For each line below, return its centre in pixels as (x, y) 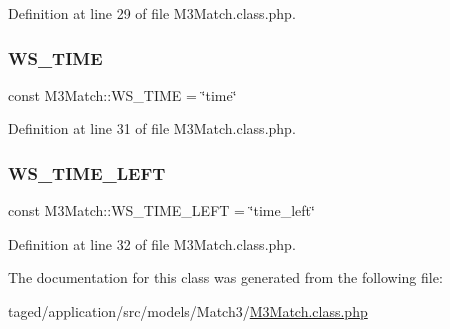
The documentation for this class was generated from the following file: (225, 277)
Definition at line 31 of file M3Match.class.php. (152, 128)
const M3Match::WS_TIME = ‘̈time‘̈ (122, 94)
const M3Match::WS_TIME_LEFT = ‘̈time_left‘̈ (161, 210)
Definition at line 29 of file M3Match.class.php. (152, 13)
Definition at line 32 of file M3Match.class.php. (152, 243)
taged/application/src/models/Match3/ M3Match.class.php (188, 311)
